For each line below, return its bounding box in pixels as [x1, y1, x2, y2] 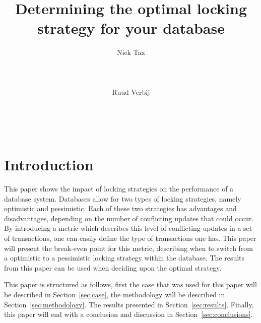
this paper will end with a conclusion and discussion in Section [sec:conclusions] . [4, 309, 253, 319]
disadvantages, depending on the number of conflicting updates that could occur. [4, 213, 254, 223]
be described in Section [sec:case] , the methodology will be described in [4, 289, 225, 299]
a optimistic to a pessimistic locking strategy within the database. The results [4, 252, 245, 263]
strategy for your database [37, 18, 225, 38]
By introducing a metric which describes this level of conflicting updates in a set [4, 223, 252, 233]
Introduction [4, 154, 94, 175]
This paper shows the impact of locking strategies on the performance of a [4, 183, 234, 193]
